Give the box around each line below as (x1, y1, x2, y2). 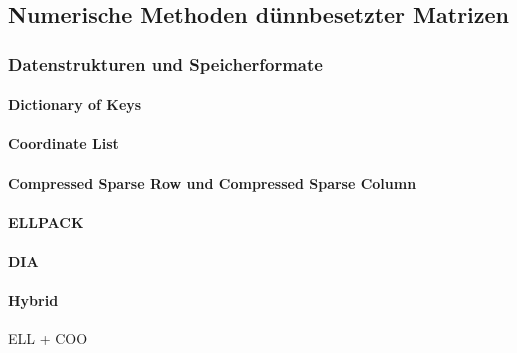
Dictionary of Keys (8, 94, 142, 115)
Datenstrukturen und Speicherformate (8, 51, 323, 76)
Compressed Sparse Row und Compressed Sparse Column (8, 172, 417, 193)
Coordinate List (8, 133, 119, 154)
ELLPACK (8, 211, 84, 232)
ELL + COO (8, 328, 88, 349)
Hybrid (8, 290, 59, 311)
